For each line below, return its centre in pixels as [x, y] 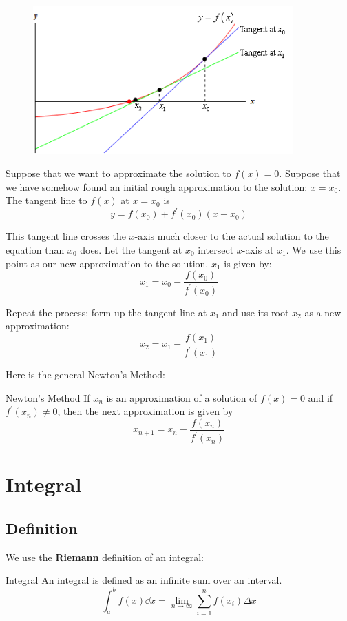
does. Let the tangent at [131, 249]
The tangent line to [46, 200]
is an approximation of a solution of [182, 397]
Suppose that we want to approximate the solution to [118, 173]
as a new [323, 312]
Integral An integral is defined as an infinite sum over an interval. [144, 580]
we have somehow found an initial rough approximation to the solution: [157, 186]
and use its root [256, 312]
